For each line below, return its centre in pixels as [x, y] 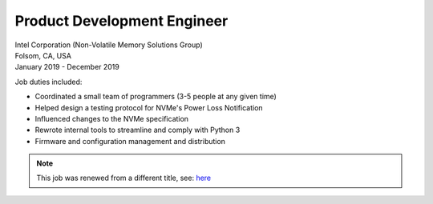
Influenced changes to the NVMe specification [111, 118]
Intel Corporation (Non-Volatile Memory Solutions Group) [109, 45]
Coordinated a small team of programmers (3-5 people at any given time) [156, 97]
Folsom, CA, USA [43, 55]
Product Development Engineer [121, 21]
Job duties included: [49, 82]
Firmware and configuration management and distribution [130, 141]
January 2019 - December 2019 [67, 67]
